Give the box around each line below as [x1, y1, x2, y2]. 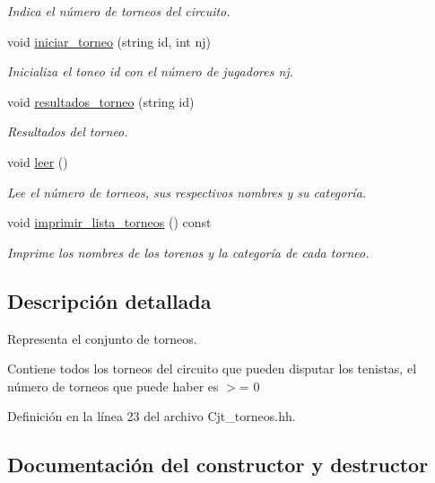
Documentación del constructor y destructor [7, 451, 429, 479]
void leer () [7, 152, 68, 171]
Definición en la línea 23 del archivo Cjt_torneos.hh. [7, 407, 296, 426]
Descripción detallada [7, 286, 212, 314]
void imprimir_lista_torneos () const [7, 213, 212, 232]
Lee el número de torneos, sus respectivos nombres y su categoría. [7, 182, 367, 201]
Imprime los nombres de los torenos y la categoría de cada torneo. [7, 242, 370, 261]
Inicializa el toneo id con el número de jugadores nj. [7, 62, 293, 81]
